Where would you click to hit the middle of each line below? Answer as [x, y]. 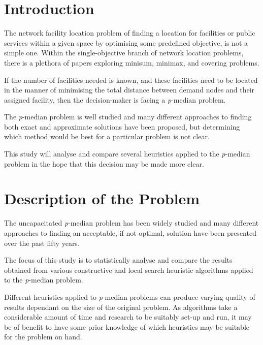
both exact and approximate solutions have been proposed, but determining [122, 126]
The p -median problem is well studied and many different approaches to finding [128, 117]
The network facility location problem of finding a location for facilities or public [130, 33]
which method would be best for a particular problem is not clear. [107, 136]
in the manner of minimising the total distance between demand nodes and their [129, 90]
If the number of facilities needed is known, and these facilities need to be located [131, 80]
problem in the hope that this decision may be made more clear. [104, 163]
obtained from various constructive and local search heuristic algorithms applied [129, 270]
